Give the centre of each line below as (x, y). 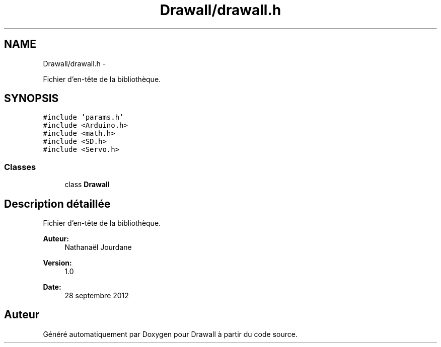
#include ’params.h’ (83, 117)
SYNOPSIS (31, 99)
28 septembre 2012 (97, 296)
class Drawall (87, 185)
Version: (57, 263)
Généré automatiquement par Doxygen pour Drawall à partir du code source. (170, 334)
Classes (20, 167)
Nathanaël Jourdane (98, 247)
